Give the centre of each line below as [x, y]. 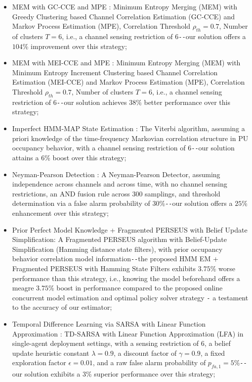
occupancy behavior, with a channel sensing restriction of [99, 148]
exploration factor [39, 362]
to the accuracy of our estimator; [62, 307]
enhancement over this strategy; [60, 213]
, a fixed [213, 353]
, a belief [217, 343]
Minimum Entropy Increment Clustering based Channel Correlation [115, 72]
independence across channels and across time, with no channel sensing [120, 184]
